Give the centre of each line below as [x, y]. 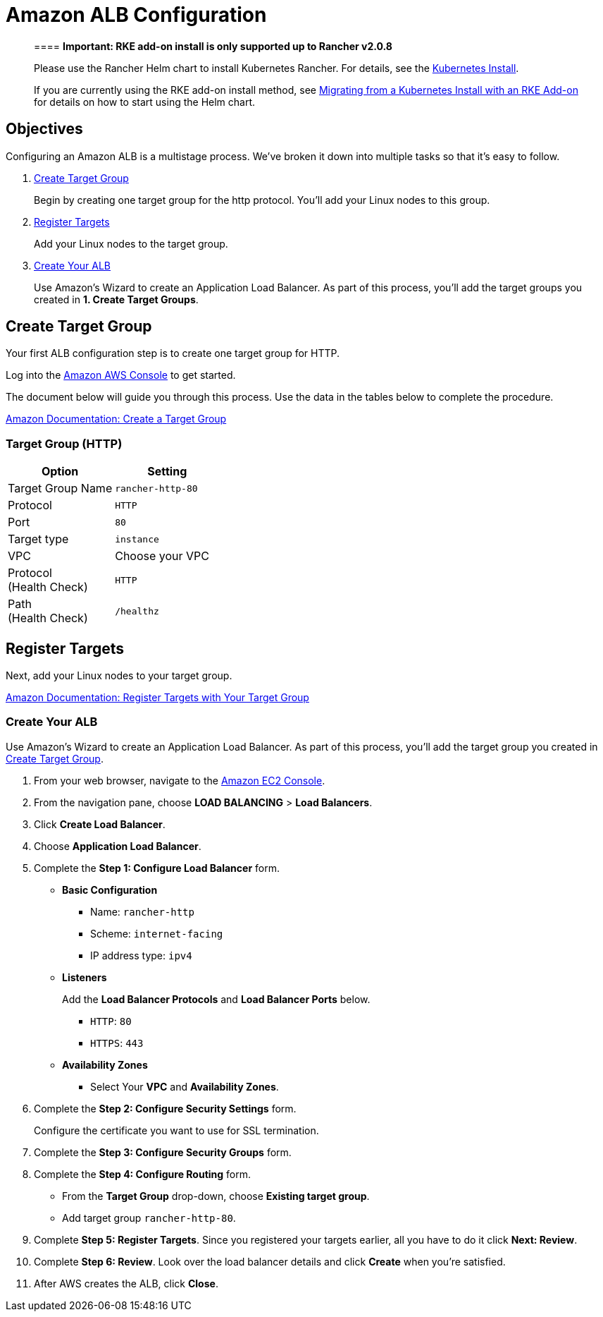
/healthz [137, 611]
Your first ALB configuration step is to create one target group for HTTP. [173, 353]
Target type [38, 539]
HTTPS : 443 [117, 1043]
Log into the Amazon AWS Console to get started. [121, 375]
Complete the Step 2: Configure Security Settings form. [165, 1108]
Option [60, 472]
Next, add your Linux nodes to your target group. [119, 676]
